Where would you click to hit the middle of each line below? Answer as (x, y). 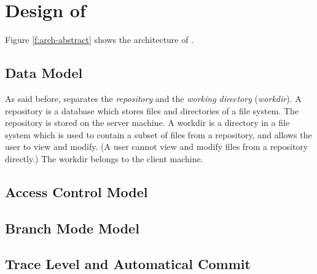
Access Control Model (76, 191)
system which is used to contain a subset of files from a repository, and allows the (158, 134)
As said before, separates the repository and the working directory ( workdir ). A (153, 98)
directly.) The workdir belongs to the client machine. (104, 158)
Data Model (44, 73)
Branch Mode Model (72, 228)
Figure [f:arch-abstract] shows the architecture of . (100, 40)
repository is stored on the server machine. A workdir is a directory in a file (147, 123)
